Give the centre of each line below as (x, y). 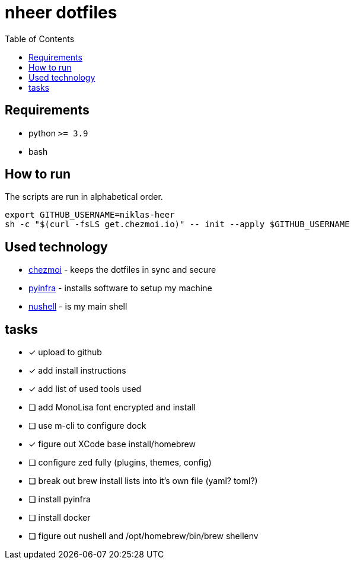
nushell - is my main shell (78, 307)
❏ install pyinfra (60, 499)
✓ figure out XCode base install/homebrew (112, 444)
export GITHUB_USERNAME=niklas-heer (90, 215)
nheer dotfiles (61, 12)
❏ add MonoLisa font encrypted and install (112, 407)
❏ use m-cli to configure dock (87, 426)
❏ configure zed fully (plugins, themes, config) (120, 463)
